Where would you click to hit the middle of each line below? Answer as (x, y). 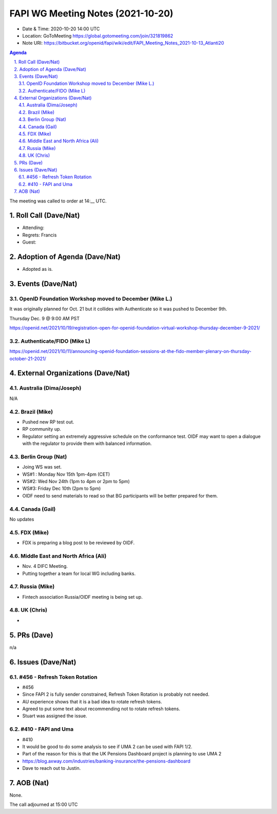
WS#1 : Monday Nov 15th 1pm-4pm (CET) (66, 474)
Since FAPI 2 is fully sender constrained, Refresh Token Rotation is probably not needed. (116, 694)
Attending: (33, 228)
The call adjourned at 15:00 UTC (44, 805)
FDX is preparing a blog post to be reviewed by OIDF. (78, 543)
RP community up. (42, 429)
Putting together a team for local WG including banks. (79, 573)
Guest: (29, 242)
